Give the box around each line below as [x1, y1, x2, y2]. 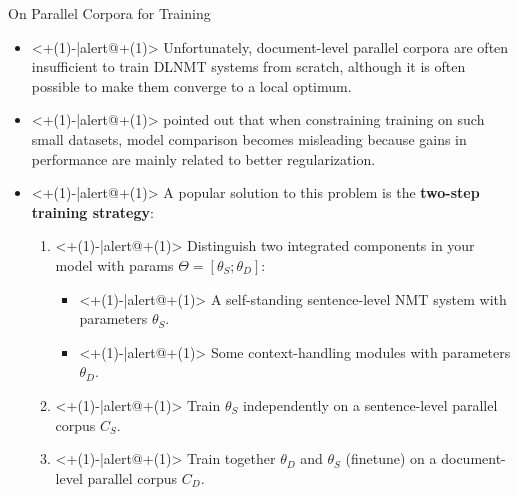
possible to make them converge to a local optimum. [31, 75, 352, 96]
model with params [55, 254, 174, 275]
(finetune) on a [345, 448, 437, 469]
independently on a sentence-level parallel [242, 394, 498, 415]
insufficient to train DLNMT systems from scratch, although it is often [31, 56, 466, 77]
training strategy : [31, 201, 154, 222]
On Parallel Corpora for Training [8, 3, 211, 23]
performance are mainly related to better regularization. [31, 148, 376, 169]
